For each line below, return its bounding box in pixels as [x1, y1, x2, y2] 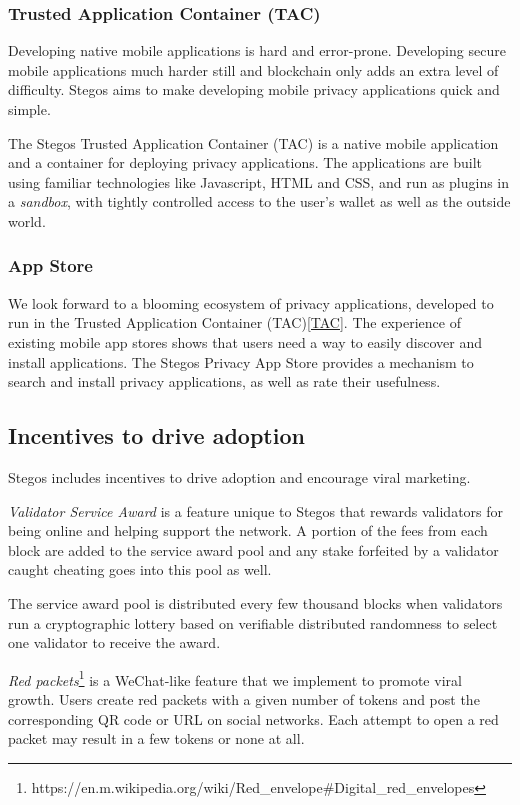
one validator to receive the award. [8, 632, 221, 653]
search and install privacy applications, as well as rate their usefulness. [8, 371, 441, 392]
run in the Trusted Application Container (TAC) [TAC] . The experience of [8, 312, 461, 333]
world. [8, 210, 46, 231]
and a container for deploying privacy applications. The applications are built [8, 152, 483, 173]
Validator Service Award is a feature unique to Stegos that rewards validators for [8, 500, 504, 521]
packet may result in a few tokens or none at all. [8, 728, 305, 749]
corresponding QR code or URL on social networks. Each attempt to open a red [8, 708, 499, 729]
